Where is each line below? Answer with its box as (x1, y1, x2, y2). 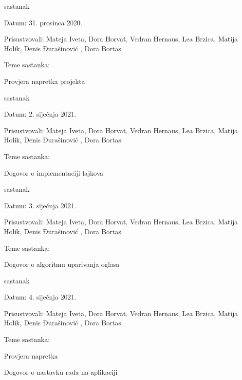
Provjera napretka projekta (4, 76, 85, 86)
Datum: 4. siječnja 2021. (4, 292, 76, 302)
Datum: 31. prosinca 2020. (4, 17, 82, 27)
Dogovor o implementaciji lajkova (4, 167, 104, 178)
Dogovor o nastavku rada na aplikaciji (4, 367, 118, 377)
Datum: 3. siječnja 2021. (4, 200, 76, 210)
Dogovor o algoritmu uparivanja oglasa (4, 259, 120, 269)
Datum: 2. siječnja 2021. (4, 109, 76, 119)
